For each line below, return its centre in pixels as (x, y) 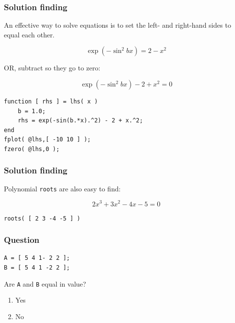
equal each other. (29, 34)
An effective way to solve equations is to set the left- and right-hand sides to (117, 25)
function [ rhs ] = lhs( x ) (51, 102)
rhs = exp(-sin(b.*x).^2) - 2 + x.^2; (80, 121)
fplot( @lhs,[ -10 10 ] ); (47, 140)
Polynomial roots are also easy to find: (62, 188)
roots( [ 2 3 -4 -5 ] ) (42, 218)
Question (22, 240)
